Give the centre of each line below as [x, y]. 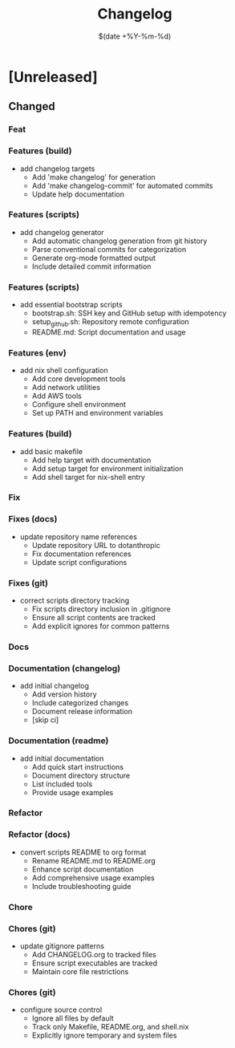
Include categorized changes [80, 703]
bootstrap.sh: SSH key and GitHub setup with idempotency [129, 313]
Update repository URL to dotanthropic [96, 545]
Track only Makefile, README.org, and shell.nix [110, 1027]
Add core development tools [79, 379]
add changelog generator [62, 232]
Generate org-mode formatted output [94, 258]
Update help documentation [78, 194]
